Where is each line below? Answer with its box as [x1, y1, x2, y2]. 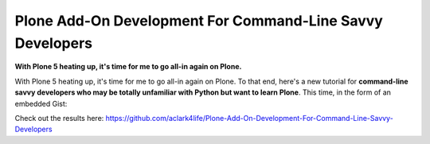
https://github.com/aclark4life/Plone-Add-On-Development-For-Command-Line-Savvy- [105, 113, 393, 123]
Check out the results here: [14, 113, 104, 123]
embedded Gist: [14, 99, 68, 108]
